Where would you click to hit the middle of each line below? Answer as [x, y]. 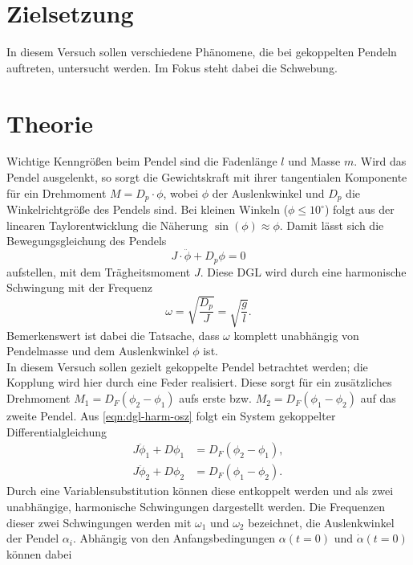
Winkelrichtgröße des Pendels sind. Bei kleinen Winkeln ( [148, 209]
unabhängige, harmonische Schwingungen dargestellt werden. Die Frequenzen [196, 506]
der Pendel [33, 538]
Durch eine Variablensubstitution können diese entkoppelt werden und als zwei [200, 491]
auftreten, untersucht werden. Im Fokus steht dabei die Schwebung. [172, 67]
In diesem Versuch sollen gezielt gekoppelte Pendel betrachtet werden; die [187, 366]
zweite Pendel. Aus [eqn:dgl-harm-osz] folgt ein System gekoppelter [171, 416]
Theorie [50, 123]
